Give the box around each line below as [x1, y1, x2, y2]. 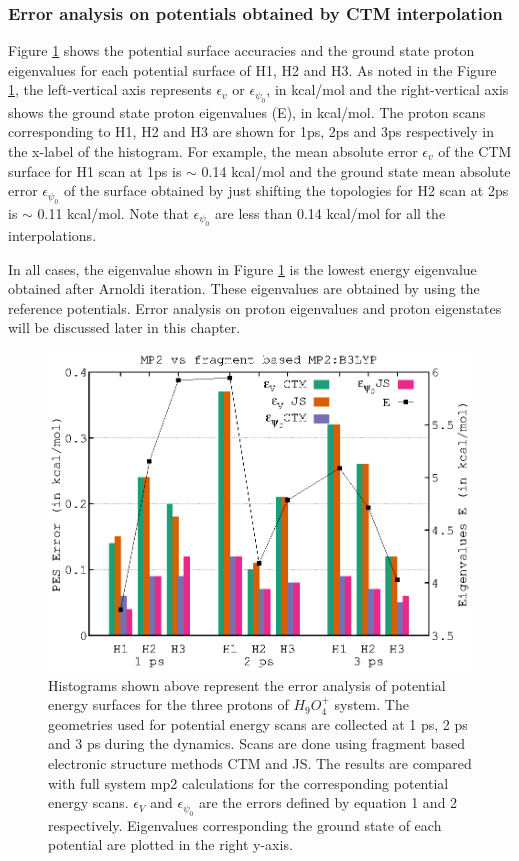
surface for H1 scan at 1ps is [8, 160, 182, 181]
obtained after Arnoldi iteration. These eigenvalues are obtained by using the [8, 278, 480, 299]
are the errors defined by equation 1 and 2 [199, 792, 458, 813]
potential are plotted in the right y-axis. [48, 834, 293, 855]
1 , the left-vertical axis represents [8, 79, 212, 100]
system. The [334, 694, 409, 715]
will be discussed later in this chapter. [8, 317, 241, 338]
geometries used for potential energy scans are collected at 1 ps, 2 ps [48, 713, 468, 734]
